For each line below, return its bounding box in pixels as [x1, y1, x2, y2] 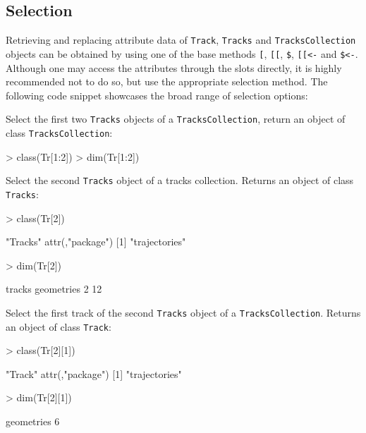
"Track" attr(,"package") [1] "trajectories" [6, 366, 182, 381]
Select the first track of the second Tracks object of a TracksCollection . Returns [6, 305, 361, 319]
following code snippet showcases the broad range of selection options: [6, 87, 308, 102]
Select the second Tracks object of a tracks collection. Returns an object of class [6, 173, 354, 188]
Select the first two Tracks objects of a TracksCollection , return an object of [6, 111, 346, 126]
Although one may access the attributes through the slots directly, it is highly [6, 60, 342, 75]
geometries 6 [6, 413, 60, 428]
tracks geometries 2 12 [6, 281, 102, 296]
